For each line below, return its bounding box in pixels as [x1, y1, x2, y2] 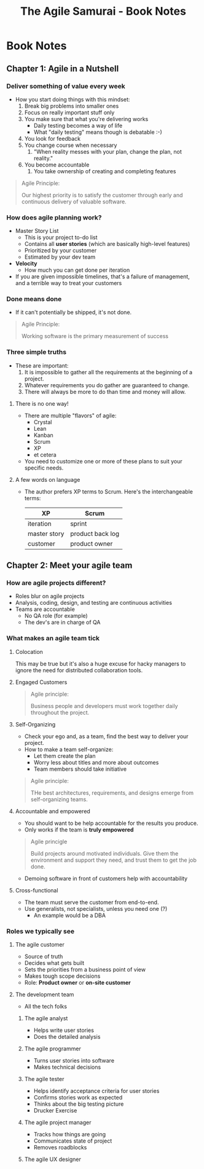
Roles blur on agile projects [15, 592, 85, 600]
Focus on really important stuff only [24, 109, 115, 116]
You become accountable [24, 161, 90, 168]
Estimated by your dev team [24, 253, 96, 261]
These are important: [15, 361, 69, 369]
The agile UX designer [24, 1155, 82, 1163]
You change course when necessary [24, 141, 117, 149]
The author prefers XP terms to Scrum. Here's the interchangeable [24, 487, 194, 495]
